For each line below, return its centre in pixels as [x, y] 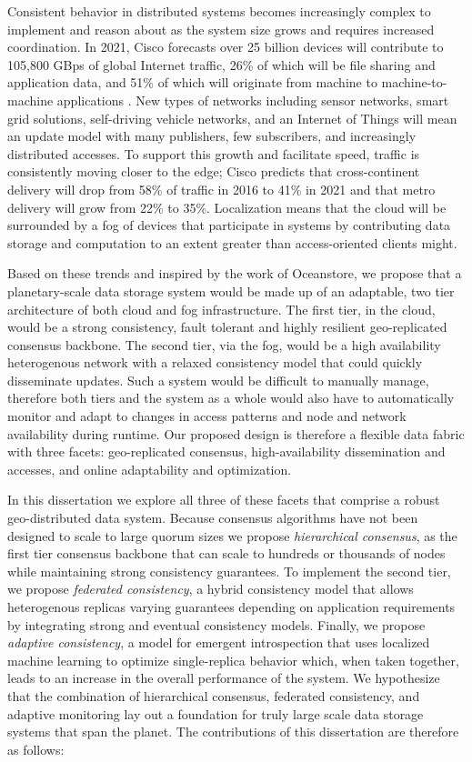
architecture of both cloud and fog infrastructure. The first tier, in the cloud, [221, 309]
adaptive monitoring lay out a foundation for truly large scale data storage [216, 713]
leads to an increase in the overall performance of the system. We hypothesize [224, 678]
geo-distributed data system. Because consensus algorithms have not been [213, 518]
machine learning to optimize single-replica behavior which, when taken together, [233, 660]
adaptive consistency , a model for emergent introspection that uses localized [219, 642]
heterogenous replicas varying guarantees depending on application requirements [231, 607]
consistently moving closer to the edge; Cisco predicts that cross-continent [214, 171]
